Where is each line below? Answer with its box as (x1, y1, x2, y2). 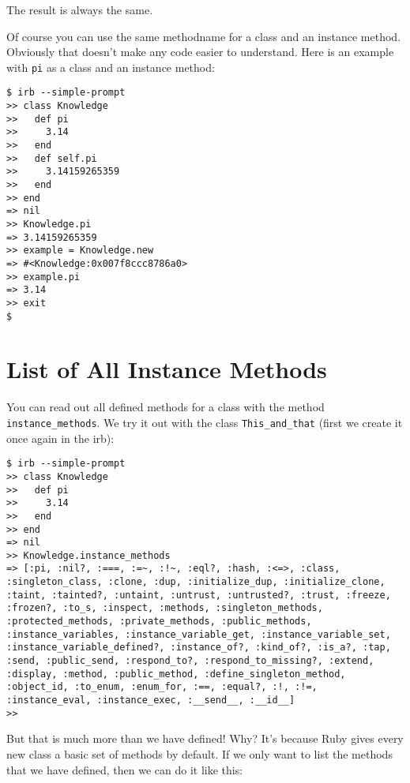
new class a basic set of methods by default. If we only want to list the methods (6, 745, 393, 762)
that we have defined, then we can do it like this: (6, 761, 243, 777)
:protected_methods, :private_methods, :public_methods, (6, 616, 312, 628)
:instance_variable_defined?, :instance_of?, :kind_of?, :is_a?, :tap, (6, 642, 391, 654)
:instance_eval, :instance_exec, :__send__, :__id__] (6, 695, 295, 706)
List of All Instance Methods (6, 353, 327, 385)
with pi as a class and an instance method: (6, 58, 215, 75)
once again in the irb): (6, 429, 115, 446)
